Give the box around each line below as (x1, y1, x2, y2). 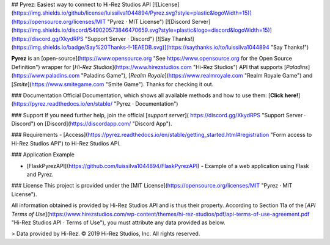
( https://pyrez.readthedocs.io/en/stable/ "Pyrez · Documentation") (11, 100, 178, 108)
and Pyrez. (26, 171, 54, 178)
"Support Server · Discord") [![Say (84, 35, 171, 42)
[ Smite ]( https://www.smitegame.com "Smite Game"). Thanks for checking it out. (11, 80, 214, 88)
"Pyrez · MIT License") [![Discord (107, 18, 191, 25)
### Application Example (11, 151, 75, 158)
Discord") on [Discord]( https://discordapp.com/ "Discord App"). (11, 120, 172, 128)
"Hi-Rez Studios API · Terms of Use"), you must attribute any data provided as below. (11, 219, 226, 226)
